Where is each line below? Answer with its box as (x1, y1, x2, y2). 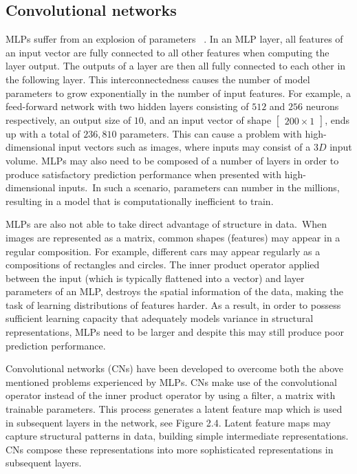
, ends (325, 112, 350, 127)
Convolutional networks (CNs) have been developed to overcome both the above (6, 361, 343, 376)
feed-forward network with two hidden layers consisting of (6, 99, 249, 114)
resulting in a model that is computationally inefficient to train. (6, 193, 274, 208)
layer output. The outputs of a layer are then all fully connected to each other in (6, 58, 346, 73)
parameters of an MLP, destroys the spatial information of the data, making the (6, 284, 343, 299)
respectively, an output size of (6, 112, 131, 127)
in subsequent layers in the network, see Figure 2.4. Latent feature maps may (6, 415, 331, 429)
